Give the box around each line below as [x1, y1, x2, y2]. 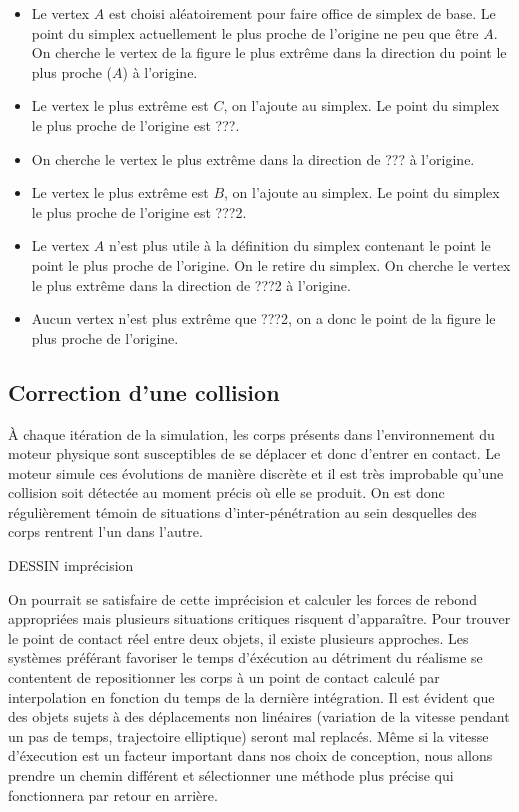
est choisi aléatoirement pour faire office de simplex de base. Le [109, 3, 496, 23]
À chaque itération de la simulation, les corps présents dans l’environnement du [8, 423, 495, 444]
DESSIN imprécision [8, 555, 134, 576]
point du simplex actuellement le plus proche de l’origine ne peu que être [31, 22, 479, 43]
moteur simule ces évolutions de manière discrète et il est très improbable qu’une [8, 462, 504, 483]
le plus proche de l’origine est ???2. [31, 201, 247, 222]
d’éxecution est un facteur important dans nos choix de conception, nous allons [8, 745, 493, 766]
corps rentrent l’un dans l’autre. [8, 521, 203, 542]
